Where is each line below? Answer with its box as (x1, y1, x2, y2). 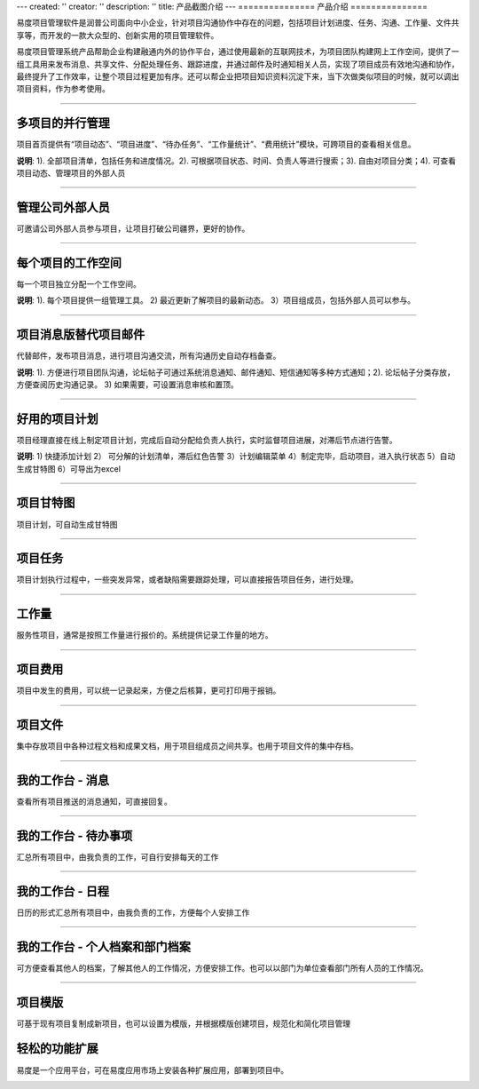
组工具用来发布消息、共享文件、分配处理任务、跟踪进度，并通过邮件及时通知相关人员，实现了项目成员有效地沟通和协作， (16, 59, 459, 69)
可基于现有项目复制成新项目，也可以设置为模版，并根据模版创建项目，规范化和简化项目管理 (16, 1018, 350, 1029)
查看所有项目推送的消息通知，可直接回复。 (16, 796, 172, 807)
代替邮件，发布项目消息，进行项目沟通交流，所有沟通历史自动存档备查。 (16, 351, 281, 362)
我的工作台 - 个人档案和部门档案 (16, 939, 191, 954)
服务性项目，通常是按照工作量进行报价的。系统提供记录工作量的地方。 (16, 630, 273, 640)
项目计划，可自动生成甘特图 (16, 519, 118, 529)
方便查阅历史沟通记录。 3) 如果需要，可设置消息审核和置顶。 (16, 378, 239, 390)
